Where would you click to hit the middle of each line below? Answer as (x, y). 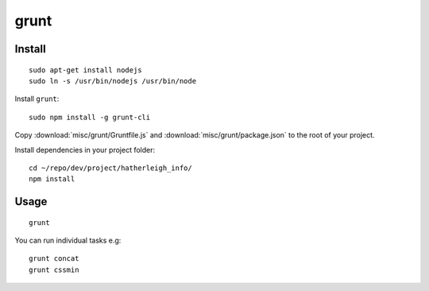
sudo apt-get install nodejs (85, 70)
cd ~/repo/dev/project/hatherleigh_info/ (110, 168)
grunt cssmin (54, 270)
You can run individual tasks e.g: (68, 241)
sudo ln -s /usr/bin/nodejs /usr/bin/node (113, 81)
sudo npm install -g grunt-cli (90, 117)
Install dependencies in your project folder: (85, 149)
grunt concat (54, 259)
